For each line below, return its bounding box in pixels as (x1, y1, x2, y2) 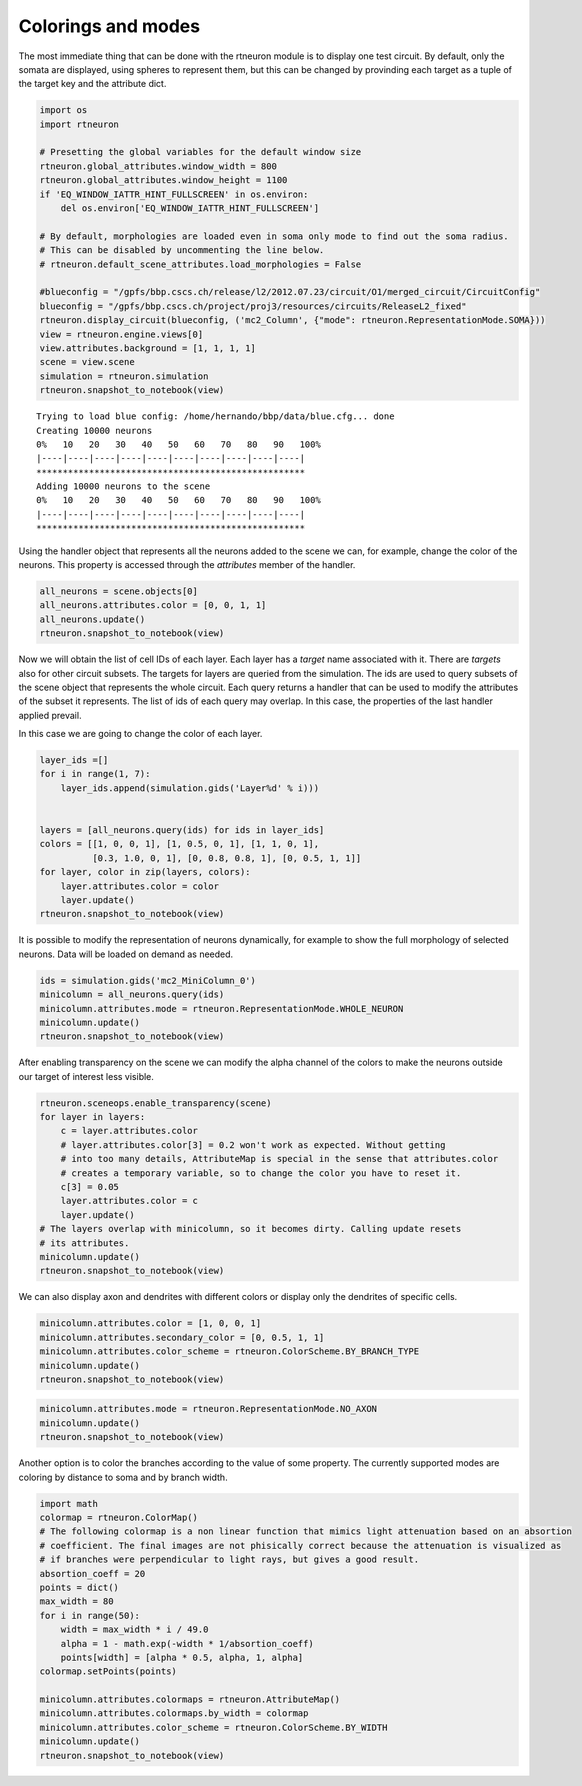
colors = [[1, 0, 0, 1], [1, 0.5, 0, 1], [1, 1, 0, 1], (39, 838, 320, 850)
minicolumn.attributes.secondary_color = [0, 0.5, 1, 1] (39, 1331, 325, 1343)
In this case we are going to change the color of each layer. (18, 728, 263, 740)
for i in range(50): (39, 1610, 140, 1621)
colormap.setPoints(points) (39, 1666, 177, 1677)
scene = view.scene (39, 356, 135, 368)
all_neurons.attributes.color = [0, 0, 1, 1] (39, 600, 267, 611)
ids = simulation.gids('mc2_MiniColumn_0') (39, 975, 257, 986)
